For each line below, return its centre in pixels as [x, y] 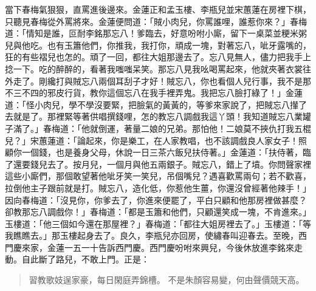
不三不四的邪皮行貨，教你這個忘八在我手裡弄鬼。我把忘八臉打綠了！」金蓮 [154, 93]
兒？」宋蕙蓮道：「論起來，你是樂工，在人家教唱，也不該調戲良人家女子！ [152, 140]
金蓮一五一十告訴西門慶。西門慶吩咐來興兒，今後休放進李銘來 [170, 247]
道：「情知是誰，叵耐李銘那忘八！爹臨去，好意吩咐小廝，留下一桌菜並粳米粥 [156, 33]
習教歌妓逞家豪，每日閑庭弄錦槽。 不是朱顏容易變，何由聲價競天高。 [167, 280]
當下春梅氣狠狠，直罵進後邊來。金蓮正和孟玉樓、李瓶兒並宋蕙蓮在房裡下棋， [158, 9]
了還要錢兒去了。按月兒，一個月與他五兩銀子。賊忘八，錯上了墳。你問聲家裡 [158, 164]
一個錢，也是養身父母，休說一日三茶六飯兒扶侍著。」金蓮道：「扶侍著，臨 [166, 152]
